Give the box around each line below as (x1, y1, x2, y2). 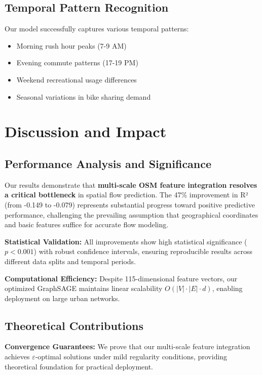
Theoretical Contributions (5, 317, 143, 333)
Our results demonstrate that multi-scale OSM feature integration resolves (5, 179, 257, 190)
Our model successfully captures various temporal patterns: (5, 23, 189, 34)
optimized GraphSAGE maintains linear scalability (5, 283, 163, 294)
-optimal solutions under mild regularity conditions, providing (35, 351, 228, 362)
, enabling (212, 283, 243, 294)
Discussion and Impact (5, 121, 167, 142)
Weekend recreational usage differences (16, 74, 137, 85)
